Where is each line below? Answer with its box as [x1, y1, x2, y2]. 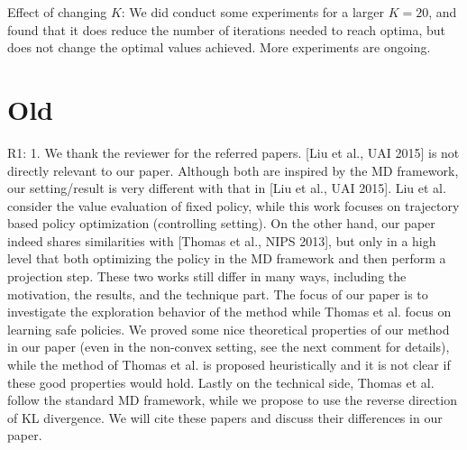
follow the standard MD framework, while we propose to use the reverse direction [7, 390, 457, 409]
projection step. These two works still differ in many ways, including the [7, 267, 407, 286]
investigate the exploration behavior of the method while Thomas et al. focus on [7, 302, 452, 321]
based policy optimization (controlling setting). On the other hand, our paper [7, 214, 435, 233]
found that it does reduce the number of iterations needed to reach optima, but [7, 20, 446, 39]
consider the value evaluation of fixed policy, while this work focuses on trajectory [7, 196, 460, 215]
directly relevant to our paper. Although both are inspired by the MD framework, [7, 161, 459, 179]
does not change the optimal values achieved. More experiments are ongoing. [7, 38, 431, 57]
